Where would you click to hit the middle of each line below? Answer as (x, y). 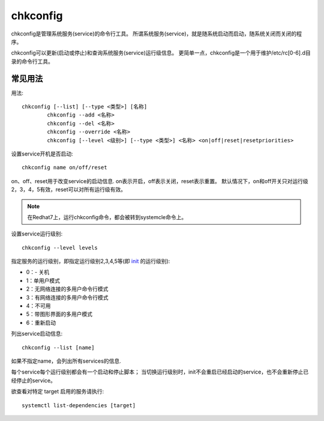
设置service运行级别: (37, 234)
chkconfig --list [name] (58, 347)
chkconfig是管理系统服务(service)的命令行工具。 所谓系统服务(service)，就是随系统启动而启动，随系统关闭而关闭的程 (157, 34)
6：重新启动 (41, 323)
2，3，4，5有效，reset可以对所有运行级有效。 (68, 190)
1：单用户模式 (43, 280)
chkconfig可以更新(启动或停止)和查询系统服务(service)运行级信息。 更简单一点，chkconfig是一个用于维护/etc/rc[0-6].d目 (161, 53)
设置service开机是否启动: (42, 154)
